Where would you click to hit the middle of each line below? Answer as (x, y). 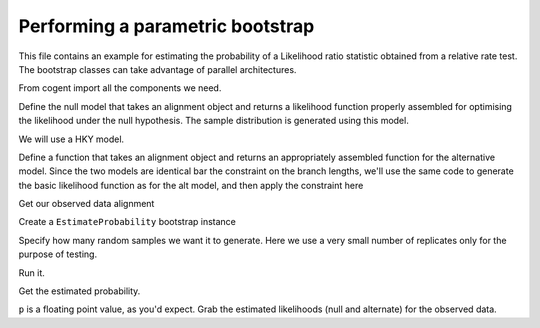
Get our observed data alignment (86, 204)
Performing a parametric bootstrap (166, 26)
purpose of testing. (58, 254)
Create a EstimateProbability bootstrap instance (127, 222)
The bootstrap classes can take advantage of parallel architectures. (157, 69)
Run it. (31, 272)
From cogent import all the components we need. (120, 88)
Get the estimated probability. (79, 291)
